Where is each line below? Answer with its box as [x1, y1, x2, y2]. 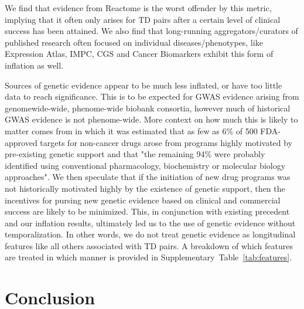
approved [5, 136, 37, 148]
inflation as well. [5, 59, 64, 71]
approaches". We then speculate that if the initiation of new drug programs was [5, 171, 291, 183]
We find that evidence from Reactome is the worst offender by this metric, [5, 2, 272, 13]
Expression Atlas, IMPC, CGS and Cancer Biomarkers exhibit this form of [5, 47, 274, 60]
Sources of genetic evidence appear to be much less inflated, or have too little [5, 79, 282, 91]
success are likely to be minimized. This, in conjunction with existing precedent [5, 205, 290, 218]
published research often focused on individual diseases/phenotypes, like [5, 36, 263, 48]
